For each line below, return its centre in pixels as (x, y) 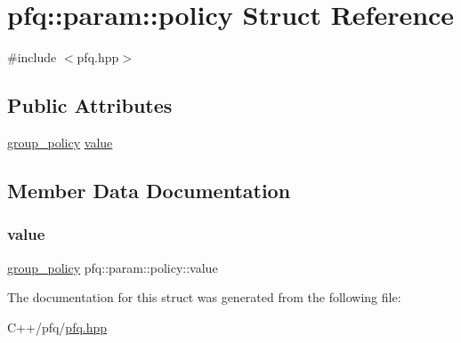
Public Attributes (90, 105)
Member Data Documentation (149, 190)
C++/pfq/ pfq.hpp (57, 327)
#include (32, 57)
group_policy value (60, 142)
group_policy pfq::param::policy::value (113, 267)
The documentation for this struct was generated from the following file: (204, 297)
